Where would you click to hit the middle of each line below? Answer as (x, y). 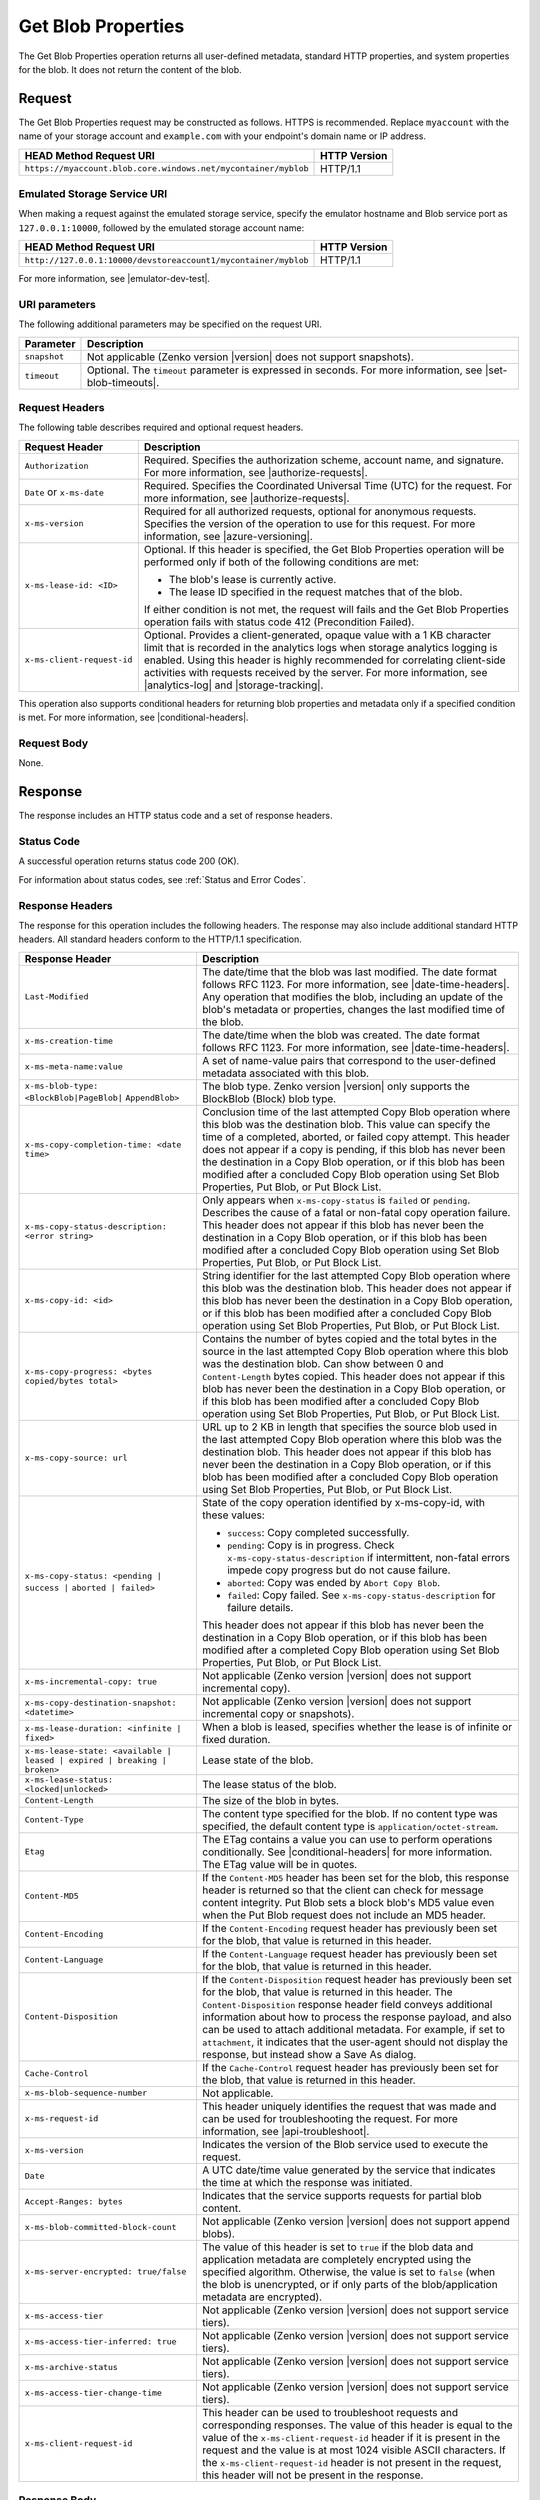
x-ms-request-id (61, 2118)
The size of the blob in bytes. (270, 1800)
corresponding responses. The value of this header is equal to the (357, 2425)
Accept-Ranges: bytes (74, 2201)
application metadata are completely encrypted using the (336, 2259)
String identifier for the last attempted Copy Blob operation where (356, 1275)
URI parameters (57, 304)
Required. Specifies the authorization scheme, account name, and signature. (324, 460)
